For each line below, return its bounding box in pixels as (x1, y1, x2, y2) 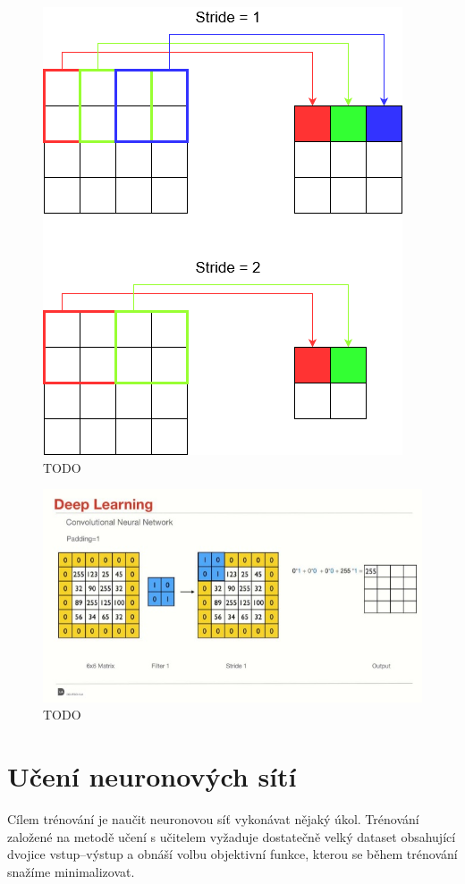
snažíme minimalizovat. (7, 862, 135, 880)
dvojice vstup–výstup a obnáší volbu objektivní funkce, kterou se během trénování (7, 845, 458, 863)
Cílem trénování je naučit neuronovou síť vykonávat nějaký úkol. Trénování (7, 810, 419, 829)
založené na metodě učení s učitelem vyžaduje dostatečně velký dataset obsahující (7, 827, 456, 846)
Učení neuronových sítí (7, 758, 297, 795)
